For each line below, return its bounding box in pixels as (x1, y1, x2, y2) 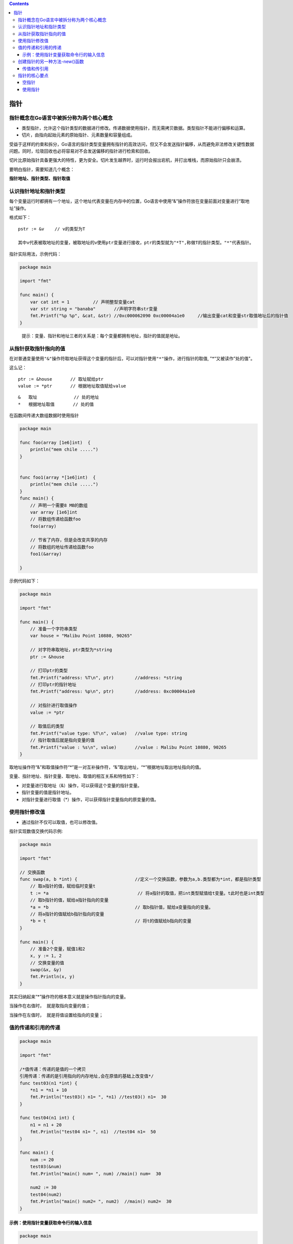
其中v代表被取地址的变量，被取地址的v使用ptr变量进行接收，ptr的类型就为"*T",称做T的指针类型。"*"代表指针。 (18, 240, 254, 246)
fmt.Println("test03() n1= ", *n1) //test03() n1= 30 (30, 1094, 166, 1100)
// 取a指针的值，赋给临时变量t (30, 883, 96, 889)
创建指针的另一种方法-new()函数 (18, 59, 84, 65)
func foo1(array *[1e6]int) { (19, 474, 96, 480)
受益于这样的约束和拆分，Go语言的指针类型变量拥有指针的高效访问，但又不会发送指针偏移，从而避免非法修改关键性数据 (9, 141, 254, 147)
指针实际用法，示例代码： (9, 251, 62, 257)
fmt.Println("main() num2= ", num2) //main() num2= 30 (30, 1199, 172, 1204)
